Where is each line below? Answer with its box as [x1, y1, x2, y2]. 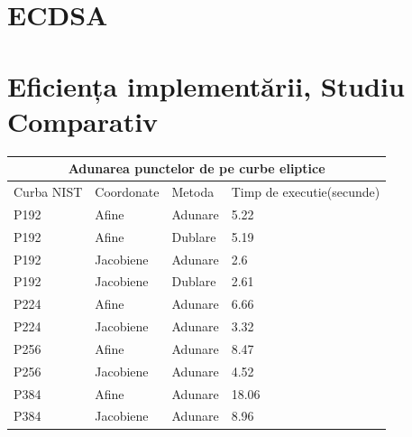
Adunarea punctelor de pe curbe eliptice [68, 159, 325, 178]
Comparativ [7, 102, 159, 139]
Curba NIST [14, 182, 83, 201]
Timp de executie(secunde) [231, 182, 380, 201]
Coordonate [95, 182, 160, 201]
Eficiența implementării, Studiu [7, 67, 405, 104]
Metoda [171, 182, 215, 201]
